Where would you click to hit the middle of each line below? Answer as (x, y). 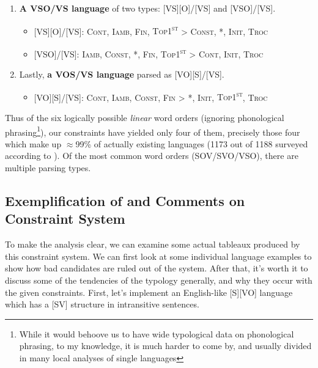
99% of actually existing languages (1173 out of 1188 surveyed (192, 143)
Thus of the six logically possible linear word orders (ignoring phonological (145, 117)
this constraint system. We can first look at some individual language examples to (158, 256)
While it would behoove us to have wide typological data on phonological (157, 333)
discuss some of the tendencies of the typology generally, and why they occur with (159, 280)
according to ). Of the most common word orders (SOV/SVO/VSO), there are (152, 156)
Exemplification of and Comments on (125, 200)
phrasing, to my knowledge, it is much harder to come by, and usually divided (165, 346)
